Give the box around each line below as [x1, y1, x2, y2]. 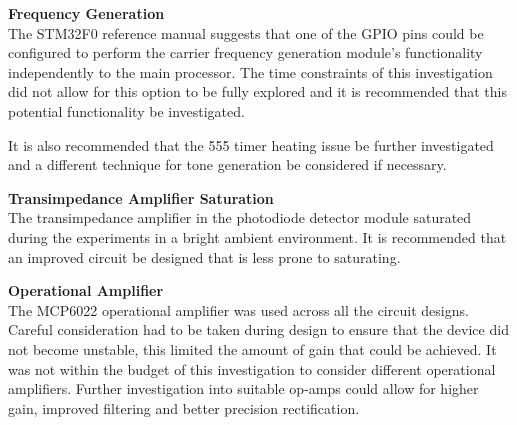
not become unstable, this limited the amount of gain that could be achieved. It [8, 338, 497, 359]
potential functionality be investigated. [8, 100, 245, 121]
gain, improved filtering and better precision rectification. [8, 397, 360, 418]
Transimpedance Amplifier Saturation [8, 187, 274, 208]
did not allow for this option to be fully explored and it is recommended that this [8, 81, 507, 102]
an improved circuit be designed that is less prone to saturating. [8, 246, 401, 267]
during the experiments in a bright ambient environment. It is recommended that [8, 226, 507, 247]
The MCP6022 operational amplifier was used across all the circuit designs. [8, 299, 469, 320]
